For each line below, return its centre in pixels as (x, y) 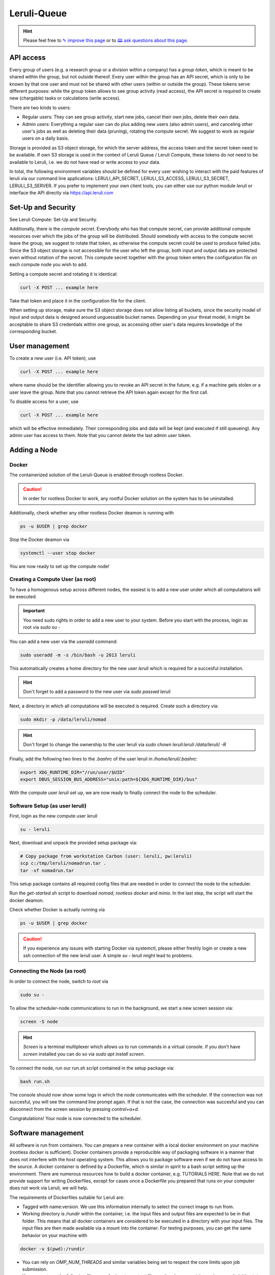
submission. (35, 1269)
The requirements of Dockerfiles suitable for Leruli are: (67, 1197)
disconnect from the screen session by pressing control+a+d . (74, 1109)
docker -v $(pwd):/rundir (52, 1249)
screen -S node (39, 1022)
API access (28, 57)
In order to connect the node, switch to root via (59, 981)
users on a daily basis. (46, 138)
